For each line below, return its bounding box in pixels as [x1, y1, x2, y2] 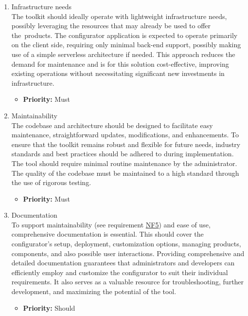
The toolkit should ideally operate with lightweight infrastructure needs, [11, 11, 227, 21]
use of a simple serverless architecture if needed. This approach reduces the [11, 49, 235, 59]
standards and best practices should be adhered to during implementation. [11, 149, 234, 159]
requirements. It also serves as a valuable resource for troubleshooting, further [11, 277, 244, 287]
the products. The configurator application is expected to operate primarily [11, 30, 238, 40]
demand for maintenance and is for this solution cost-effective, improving [11, 58, 229, 69]
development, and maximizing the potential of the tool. [11, 286, 177, 297]
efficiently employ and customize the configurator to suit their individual [11, 267, 228, 277]
